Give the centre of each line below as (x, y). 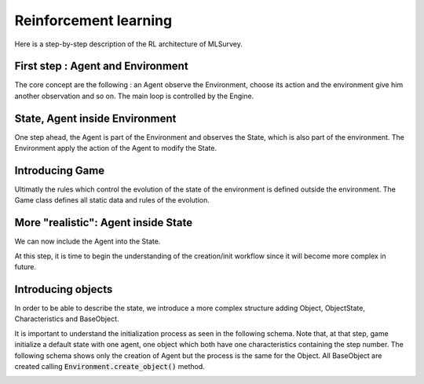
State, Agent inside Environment (95, 118)
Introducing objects (64, 289)
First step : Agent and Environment (101, 66)
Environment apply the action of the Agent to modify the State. (116, 148)
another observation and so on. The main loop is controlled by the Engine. (134, 96)
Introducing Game (60, 170)
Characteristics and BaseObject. (67, 319)
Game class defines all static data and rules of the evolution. (112, 200)
